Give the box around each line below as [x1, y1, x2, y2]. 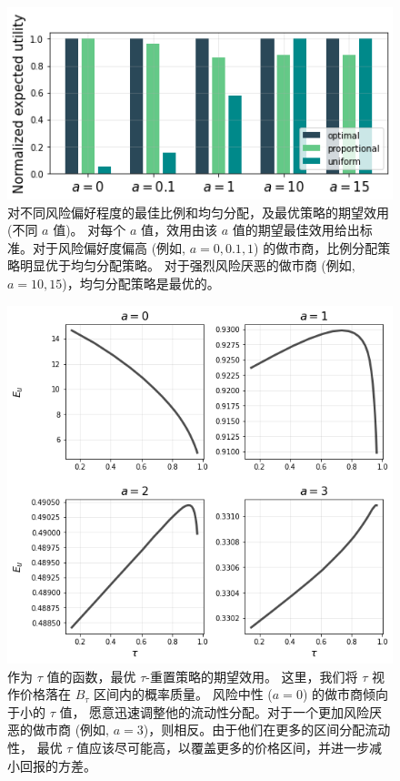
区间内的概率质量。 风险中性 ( [94, 685, 273, 704]
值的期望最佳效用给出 [232, 220, 360, 239]
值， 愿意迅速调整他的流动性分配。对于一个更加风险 [59, 702, 370, 721]
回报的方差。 [19, 756, 96, 775]
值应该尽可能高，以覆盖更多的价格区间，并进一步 [76, 738, 370, 757]
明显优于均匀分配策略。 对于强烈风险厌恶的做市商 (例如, [19, 256, 355, 275]
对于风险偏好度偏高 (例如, [32, 238, 185, 257]
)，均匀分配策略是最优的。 [62, 274, 220, 293]
